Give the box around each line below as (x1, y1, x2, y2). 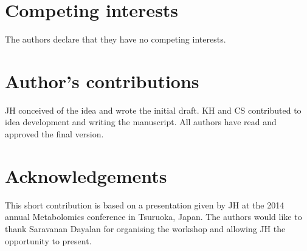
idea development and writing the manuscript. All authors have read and (5, 115, 277, 128)
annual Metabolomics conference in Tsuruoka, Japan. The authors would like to (5, 210, 302, 223)
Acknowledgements (5, 163, 167, 188)
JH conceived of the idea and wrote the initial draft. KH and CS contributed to (5, 103, 302, 116)
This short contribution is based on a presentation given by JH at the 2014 (5, 198, 285, 211)
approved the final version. (5, 128, 104, 140)
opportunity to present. (5, 234, 92, 247)
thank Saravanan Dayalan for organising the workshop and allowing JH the (5, 222, 286, 235)
